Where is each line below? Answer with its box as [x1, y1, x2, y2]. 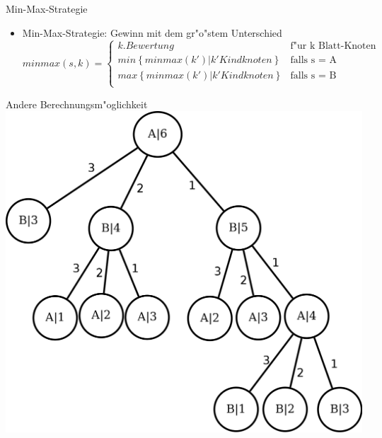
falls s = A [290, 55, 337, 66]
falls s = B [290, 70, 337, 81]
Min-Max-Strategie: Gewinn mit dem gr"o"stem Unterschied [22, 25, 282, 40]
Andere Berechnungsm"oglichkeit [6, 96, 148, 111]
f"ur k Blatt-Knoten [290, 41, 376, 52]
